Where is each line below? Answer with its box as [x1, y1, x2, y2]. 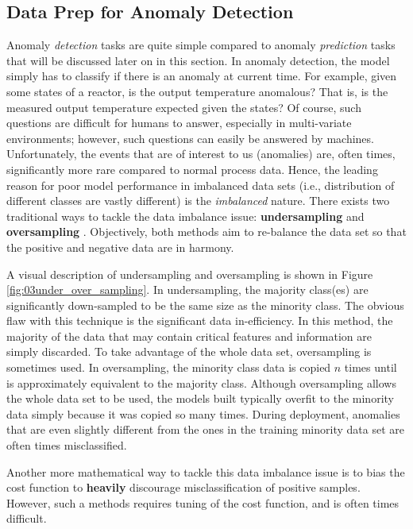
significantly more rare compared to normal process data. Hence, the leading [6, 160, 378, 177]
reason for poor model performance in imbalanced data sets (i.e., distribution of [6, 176, 395, 193]
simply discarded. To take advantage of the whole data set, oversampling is [6, 343, 372, 360]
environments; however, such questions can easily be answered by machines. [6, 129, 374, 146]
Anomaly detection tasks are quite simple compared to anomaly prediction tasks [6, 37, 396, 53]
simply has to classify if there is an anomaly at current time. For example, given [6, 68, 397, 84]
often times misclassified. [6, 437, 127, 454]
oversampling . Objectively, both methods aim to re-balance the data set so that [6, 223, 407, 240]
